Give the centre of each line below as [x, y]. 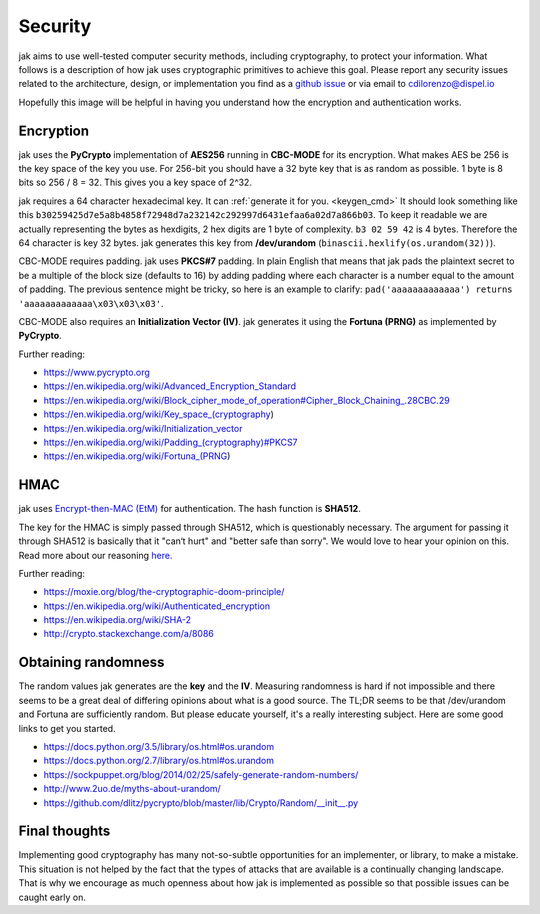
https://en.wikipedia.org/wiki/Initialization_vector [143, 428]
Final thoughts [64, 831]
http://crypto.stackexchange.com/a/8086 [129, 634]
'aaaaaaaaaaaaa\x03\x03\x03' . [91, 303]
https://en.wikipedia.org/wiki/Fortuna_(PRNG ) [137, 456]
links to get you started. [67, 728]
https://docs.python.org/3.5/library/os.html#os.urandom [159, 746]
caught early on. [52, 897]
